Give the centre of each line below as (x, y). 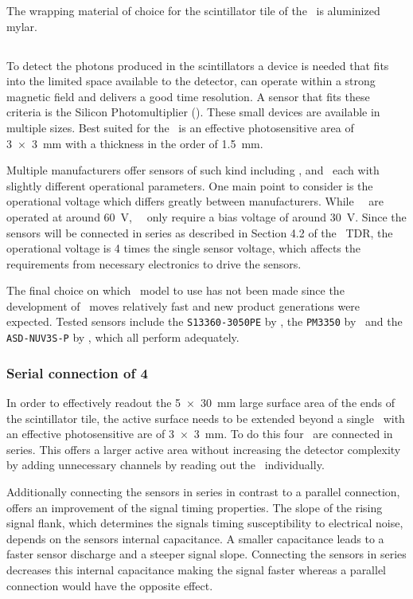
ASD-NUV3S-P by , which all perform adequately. (123, 337)
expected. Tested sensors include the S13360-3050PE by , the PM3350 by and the (205, 321)
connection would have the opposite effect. (110, 585)
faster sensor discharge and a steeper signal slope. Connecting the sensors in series (206, 554)
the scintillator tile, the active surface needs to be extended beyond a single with (206, 418)
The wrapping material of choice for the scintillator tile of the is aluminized (193, 10)
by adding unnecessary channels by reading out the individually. (166, 465)
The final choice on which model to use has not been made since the (175, 290)
